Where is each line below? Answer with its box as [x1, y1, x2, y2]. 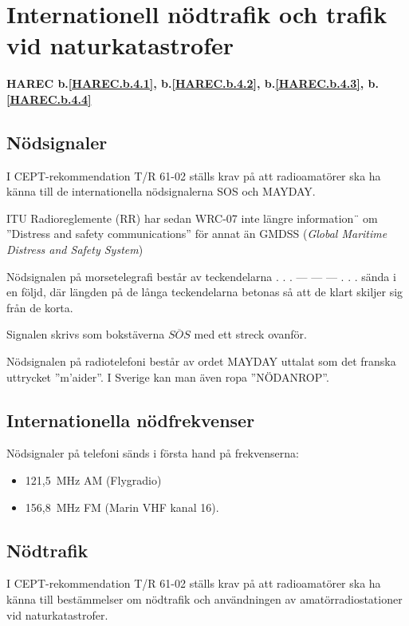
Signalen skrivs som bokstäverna [6, 326, 165, 343]
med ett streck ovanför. [194, 326, 307, 343]
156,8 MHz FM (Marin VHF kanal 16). [25, 498, 219, 515]
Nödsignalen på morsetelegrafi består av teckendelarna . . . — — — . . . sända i [6, 267, 396, 284]
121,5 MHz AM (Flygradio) [25, 472, 162, 489]
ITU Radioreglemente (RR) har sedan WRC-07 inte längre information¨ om [6, 209, 378, 226]
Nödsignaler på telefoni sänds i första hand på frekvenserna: [6, 445, 299, 462]
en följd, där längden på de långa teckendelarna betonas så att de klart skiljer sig [6, 283, 403, 300]
